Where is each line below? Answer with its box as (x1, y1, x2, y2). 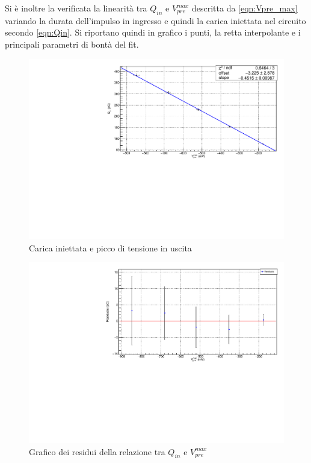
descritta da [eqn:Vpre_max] (191, 2, 298, 14)
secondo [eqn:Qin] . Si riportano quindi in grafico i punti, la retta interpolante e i (5, 26, 301, 39)
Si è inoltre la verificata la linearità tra (5, 2, 147, 14)
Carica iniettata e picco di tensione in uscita (29, 241, 192, 254)
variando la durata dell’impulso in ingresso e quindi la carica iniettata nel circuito (5, 14, 306, 27)
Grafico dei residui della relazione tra (29, 445, 165, 458)
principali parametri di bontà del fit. (5, 37, 139, 50)
